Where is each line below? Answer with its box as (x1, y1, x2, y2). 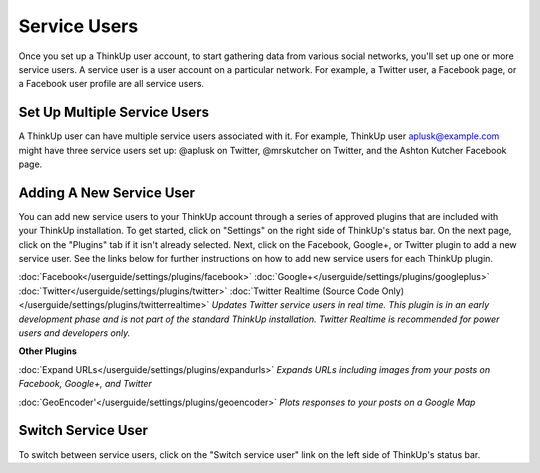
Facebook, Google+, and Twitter (18, 378, 152, 390)
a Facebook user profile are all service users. (18, 78, 205, 90)
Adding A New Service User (18, 184, 195, 201)
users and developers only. (18, 327, 131, 339)
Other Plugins (18, 345, 77, 357)
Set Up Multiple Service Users (18, 104, 210, 121)
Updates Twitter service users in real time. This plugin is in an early (211, 299, 490, 311)
